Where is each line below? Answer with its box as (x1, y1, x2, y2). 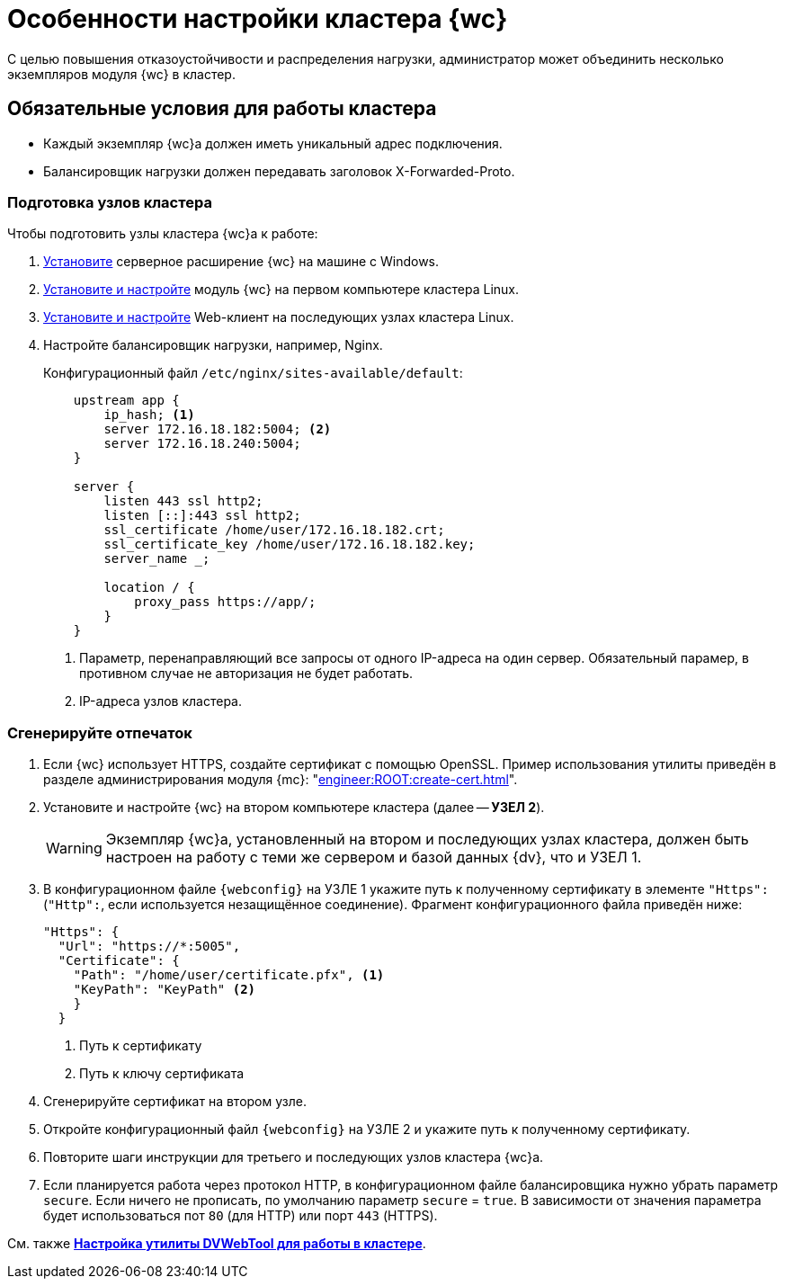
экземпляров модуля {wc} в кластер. (7, 66, 236, 82)
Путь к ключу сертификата (79, 1066, 245, 1082)
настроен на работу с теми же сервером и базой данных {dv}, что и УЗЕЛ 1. (105, 848, 642, 867)
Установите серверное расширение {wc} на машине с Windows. (43, 254, 440, 270)
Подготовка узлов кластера (7, 192, 212, 211)
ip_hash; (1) (103, 407, 195, 423)
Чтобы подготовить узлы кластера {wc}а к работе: (7, 226, 318, 242)
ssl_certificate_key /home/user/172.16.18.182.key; (103, 537, 476, 552)
